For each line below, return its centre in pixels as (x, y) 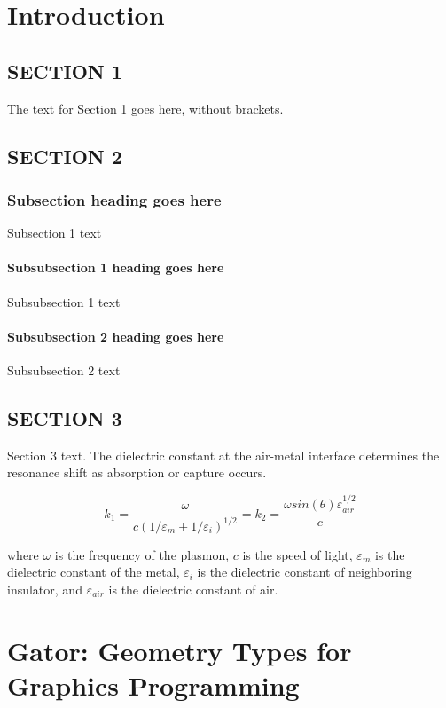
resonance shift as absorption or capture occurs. (137, 472)
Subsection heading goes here (114, 199)
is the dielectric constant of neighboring (305, 572)
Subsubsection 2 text (64, 370)
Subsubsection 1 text (64, 301)
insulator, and (45, 589)
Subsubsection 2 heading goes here (116, 336)
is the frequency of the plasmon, (142, 554)
